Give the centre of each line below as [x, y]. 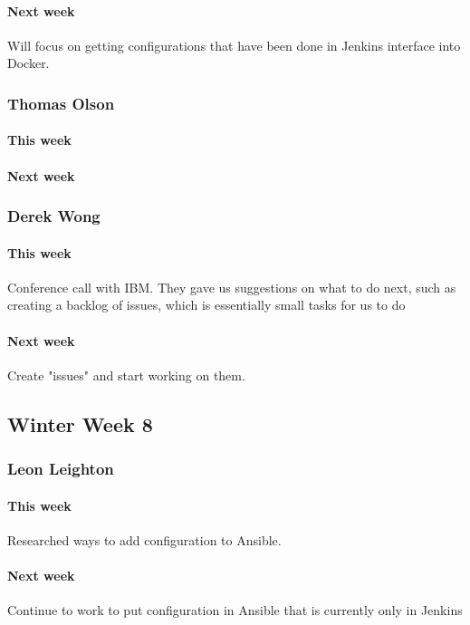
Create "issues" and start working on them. [126, 375]
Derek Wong [54, 216]
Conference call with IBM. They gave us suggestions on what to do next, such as [232, 287]
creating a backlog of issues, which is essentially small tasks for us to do [206, 305]
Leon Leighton [61, 469]
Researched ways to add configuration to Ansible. [144, 539]
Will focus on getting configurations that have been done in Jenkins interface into [234, 45]
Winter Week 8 [80, 423]
